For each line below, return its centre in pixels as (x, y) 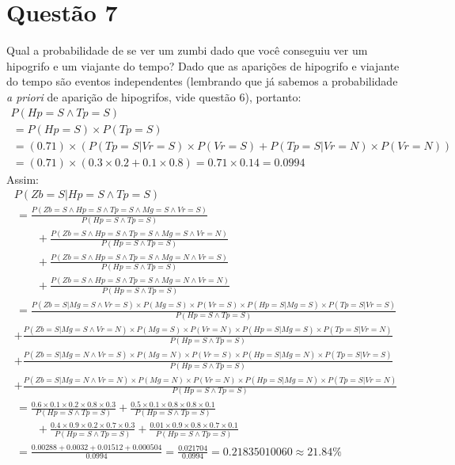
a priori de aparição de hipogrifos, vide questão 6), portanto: (154, 96)
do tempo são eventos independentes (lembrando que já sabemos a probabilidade (202, 81)
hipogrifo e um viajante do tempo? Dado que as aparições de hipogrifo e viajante (203, 65)
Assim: (23, 179)
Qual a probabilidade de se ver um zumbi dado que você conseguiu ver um (187, 50)
